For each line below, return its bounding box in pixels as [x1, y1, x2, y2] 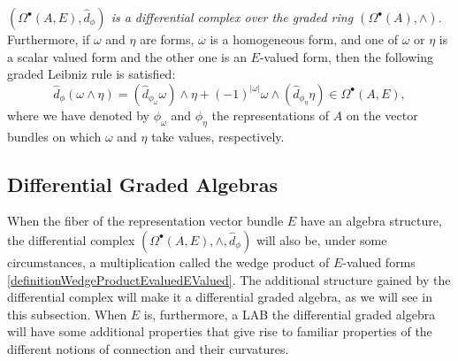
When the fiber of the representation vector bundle [7, 211, 284, 230]
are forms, [140, 30, 195, 48]
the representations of [211, 105, 329, 124]
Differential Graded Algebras [7, 170, 279, 197]
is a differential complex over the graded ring [111, 8, 354, 26]
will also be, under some [256, 230, 387, 249]
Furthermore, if [7, 30, 90, 48]
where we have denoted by [7, 105, 150, 124]
